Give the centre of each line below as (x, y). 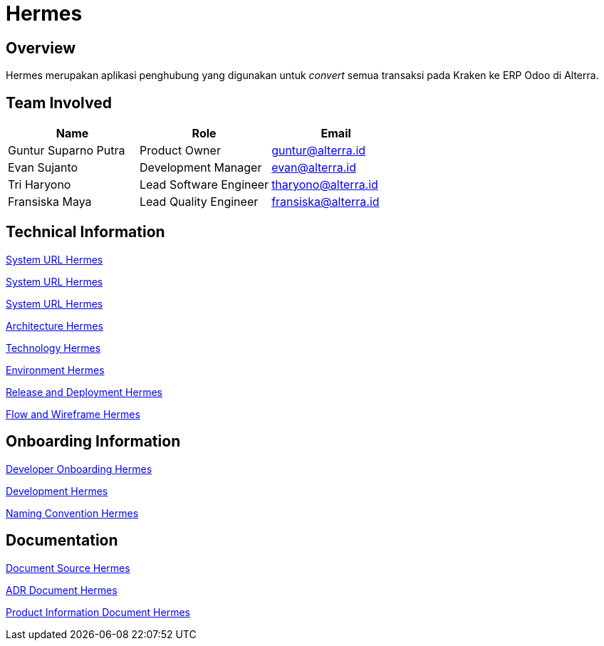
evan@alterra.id (314, 168)
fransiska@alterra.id (326, 202)
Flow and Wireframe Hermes (73, 414)
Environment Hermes (55, 370)
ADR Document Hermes (62, 590)
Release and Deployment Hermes (84, 392)
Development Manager (201, 168)
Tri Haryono (40, 185)
